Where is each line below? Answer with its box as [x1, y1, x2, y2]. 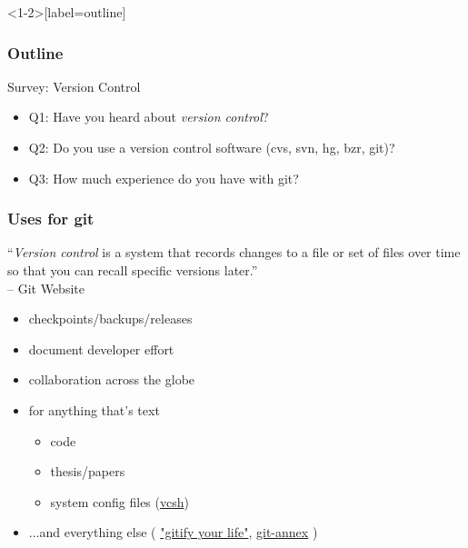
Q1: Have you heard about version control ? [28, 107, 269, 126]
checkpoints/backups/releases [28, 309, 193, 328]
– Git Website [7, 278, 85, 297]
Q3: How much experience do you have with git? [28, 168, 299, 187]
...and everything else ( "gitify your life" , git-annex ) [28, 523, 318, 542]
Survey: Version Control [7, 76, 141, 95]
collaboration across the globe [28, 370, 195, 389]
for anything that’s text [28, 400, 160, 419]
